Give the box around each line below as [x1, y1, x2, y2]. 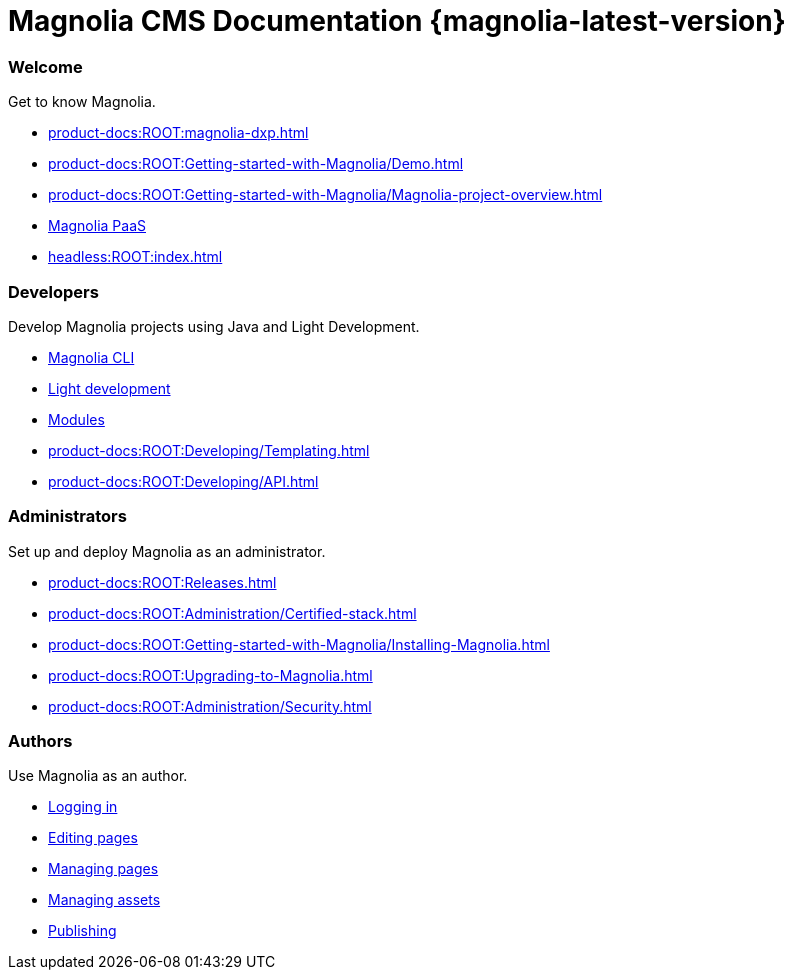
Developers [8, 281, 99, 302]
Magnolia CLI [48, 348, 135, 366]
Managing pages [48, 860, 159, 878]
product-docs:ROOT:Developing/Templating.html [48, 441, 370, 459]
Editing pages [48, 829, 138, 847]
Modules [48, 410, 105, 428]
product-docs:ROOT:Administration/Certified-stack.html [48, 604, 417, 622]
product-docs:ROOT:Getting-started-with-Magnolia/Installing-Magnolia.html [48, 635, 550, 653]
